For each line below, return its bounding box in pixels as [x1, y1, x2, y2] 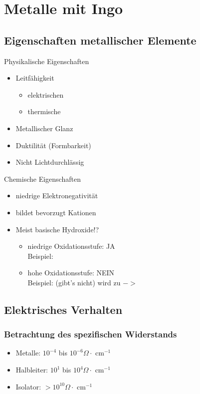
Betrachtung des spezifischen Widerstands [4, 328, 177, 340]
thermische [27, 106, 61, 117]
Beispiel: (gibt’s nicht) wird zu [27, 277, 121, 287]
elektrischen [27, 89, 64, 100]
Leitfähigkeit [15, 73, 54, 83]
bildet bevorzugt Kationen [15, 207, 96, 217]
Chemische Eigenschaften [4, 173, 81, 184]
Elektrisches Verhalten [4, 301, 123, 317]
